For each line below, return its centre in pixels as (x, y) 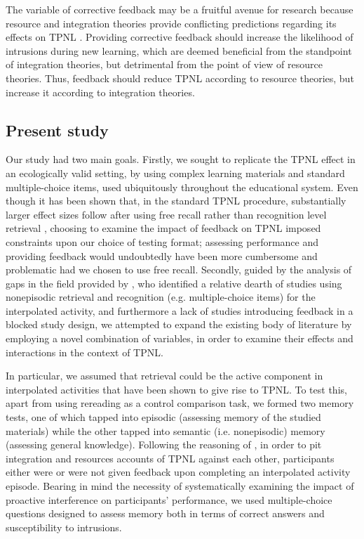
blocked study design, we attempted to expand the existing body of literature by (179, 324)
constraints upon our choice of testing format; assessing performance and (162, 241)
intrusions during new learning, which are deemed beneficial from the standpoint (179, 50)
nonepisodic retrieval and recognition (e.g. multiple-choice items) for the (161, 297)
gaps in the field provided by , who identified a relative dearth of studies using (174, 283)
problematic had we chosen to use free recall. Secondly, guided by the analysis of (179, 269)
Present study (57, 130)
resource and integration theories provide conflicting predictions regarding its (171, 23)
